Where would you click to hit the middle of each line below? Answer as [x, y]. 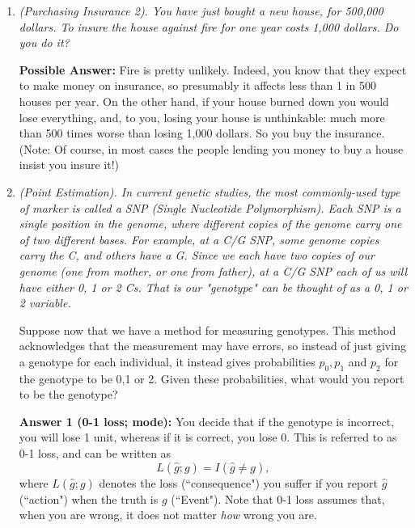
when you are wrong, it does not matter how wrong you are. [168, 515]
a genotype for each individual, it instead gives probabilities [167, 361]
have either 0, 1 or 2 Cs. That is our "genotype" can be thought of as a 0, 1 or [213, 287]
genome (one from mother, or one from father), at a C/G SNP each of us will [213, 270]
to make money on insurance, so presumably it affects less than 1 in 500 [197, 85]
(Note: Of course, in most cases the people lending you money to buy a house [211, 148]
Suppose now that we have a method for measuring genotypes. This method [207, 329]
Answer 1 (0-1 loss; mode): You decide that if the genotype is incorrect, [207, 421]
